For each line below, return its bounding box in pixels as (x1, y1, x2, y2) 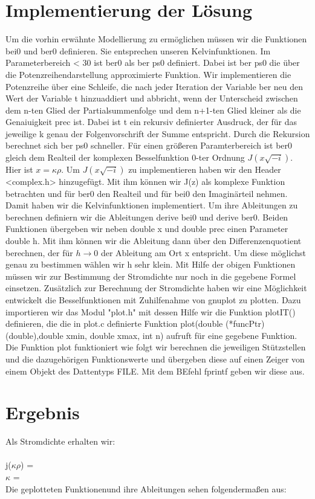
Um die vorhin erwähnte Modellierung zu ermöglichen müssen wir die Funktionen (5, 33, 307, 45)
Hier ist (5, 163, 33, 176)
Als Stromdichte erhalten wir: (5, 435, 115, 448)
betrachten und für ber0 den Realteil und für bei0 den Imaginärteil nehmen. (5, 187, 288, 199)
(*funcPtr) (225, 317, 265, 330)
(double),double (5, 329, 63, 341)
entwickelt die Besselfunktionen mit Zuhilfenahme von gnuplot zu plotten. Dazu (5, 294, 301, 306)
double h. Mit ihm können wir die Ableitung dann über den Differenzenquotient (5, 234, 302, 247)
